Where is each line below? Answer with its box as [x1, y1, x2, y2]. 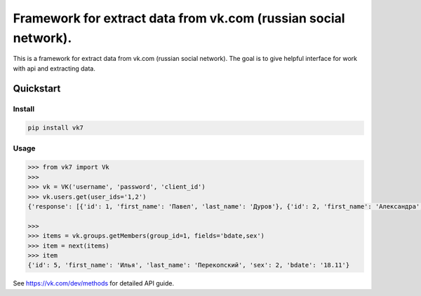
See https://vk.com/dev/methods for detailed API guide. [13, 279, 175, 288]
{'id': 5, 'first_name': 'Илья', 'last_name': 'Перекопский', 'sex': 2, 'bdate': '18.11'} [27, 261, 350, 269]
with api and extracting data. [13, 64, 96, 73]
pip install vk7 [27, 124, 84, 132]
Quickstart [13, 83, 61, 94]
